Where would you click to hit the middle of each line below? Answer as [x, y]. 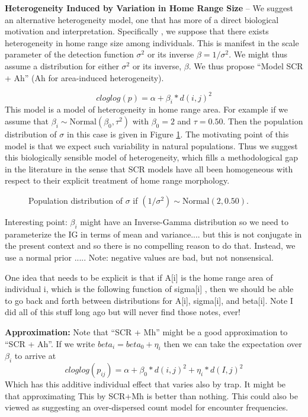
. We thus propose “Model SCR [246, 65]
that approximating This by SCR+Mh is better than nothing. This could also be [151, 395]
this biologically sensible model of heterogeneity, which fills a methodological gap [152, 157]
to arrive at [35, 356]
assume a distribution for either [62, 65]
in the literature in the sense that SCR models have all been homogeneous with [149, 169]
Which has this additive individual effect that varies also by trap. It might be [145, 384]
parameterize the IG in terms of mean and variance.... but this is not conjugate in [153, 234]
